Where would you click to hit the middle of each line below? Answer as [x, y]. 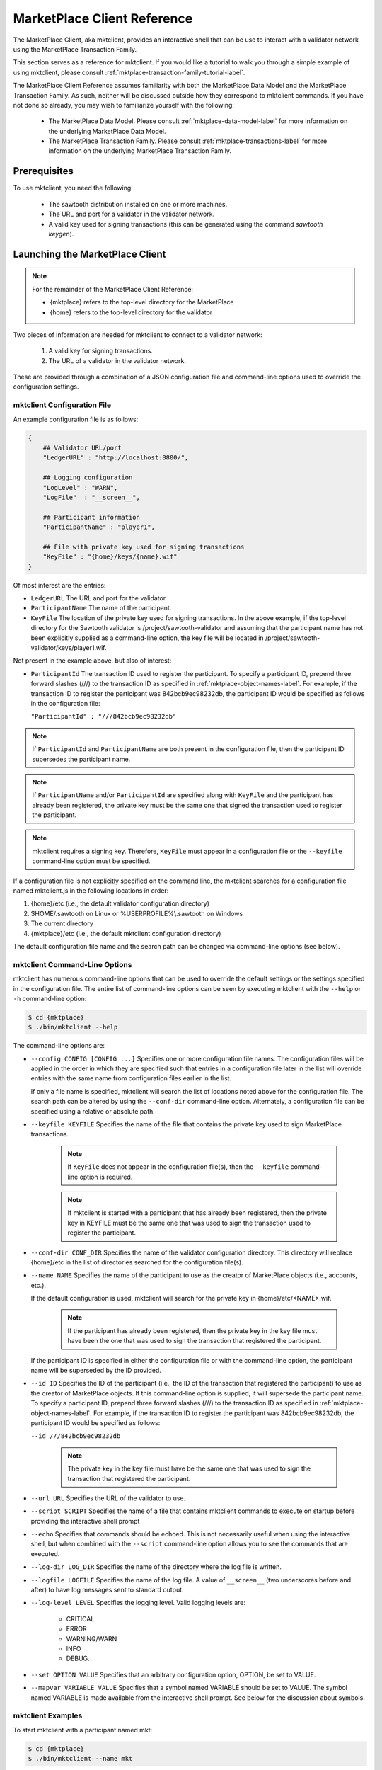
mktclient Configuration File [62, 405]
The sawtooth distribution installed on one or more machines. [138, 204]
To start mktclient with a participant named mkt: [83, 1730]
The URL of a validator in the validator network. [117, 360]
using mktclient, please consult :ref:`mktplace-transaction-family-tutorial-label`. [129, 72]
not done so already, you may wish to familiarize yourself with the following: [124, 105]
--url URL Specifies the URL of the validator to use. [108, 1498]
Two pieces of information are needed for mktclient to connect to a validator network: [138, 335]
